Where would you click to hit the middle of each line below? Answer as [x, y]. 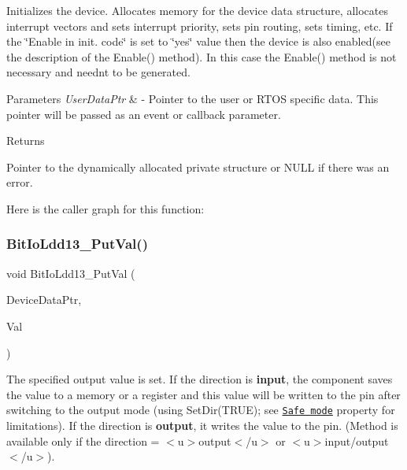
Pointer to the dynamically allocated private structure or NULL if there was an [198, 167]
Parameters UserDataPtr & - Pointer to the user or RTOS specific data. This [192, 98]
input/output [357, 440]
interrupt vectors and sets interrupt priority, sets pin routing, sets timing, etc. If [200, 26]
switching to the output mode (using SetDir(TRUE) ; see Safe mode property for [201, 410]
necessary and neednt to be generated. [98, 72]
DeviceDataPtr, [44, 300]
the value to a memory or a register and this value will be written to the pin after [203, 394]
